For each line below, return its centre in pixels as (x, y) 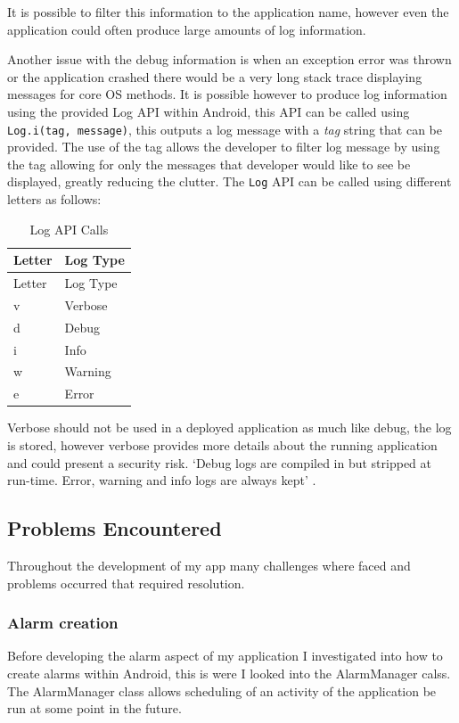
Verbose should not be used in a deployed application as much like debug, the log (229, 427)
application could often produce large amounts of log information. (187, 29)
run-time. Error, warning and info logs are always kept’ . (162, 480)
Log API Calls (69, 229)
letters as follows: (54, 199)
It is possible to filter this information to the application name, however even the (228, 12)
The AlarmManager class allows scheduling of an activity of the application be (222, 690)
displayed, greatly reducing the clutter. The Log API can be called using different (229, 181)
